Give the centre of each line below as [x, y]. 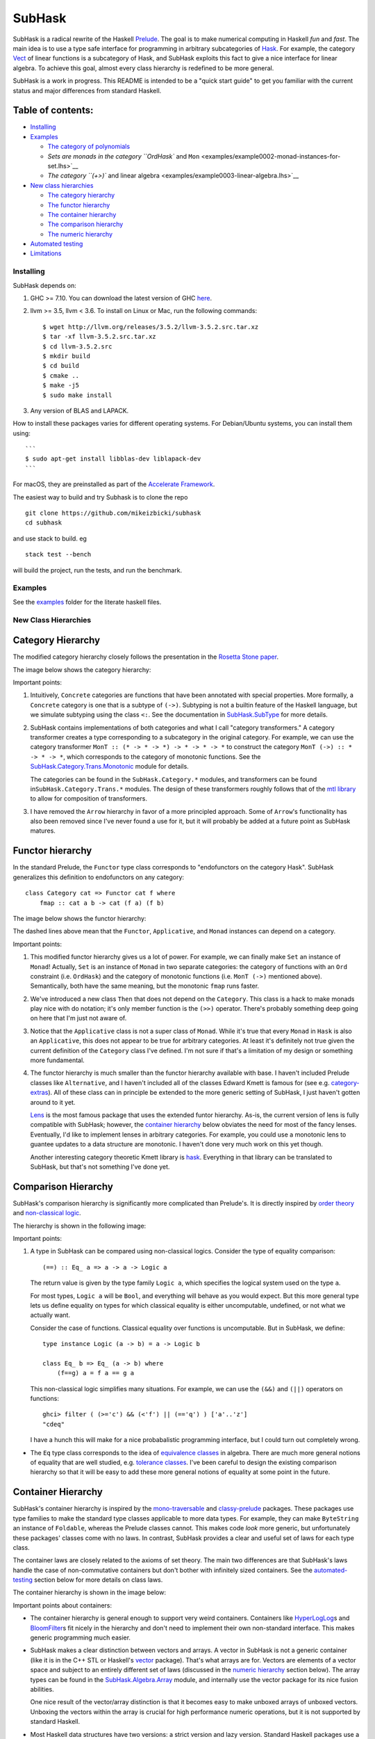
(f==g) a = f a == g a [95, 1373]
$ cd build [61, 366]
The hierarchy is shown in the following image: [80, 1226]
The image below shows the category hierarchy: [82, 670]
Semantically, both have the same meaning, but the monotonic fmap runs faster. [145, 986]
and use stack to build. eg [50, 538]
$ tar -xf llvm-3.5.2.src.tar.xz [99, 337]
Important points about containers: [62, 1605]
